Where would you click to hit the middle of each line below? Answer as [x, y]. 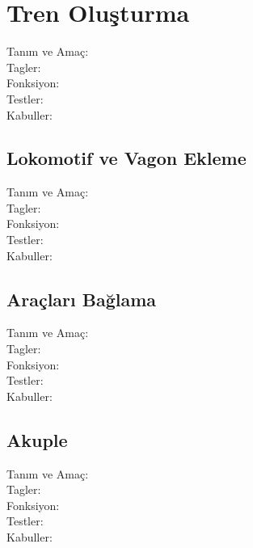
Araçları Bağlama [82, 299]
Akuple [37, 439]
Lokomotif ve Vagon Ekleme [126, 158]
